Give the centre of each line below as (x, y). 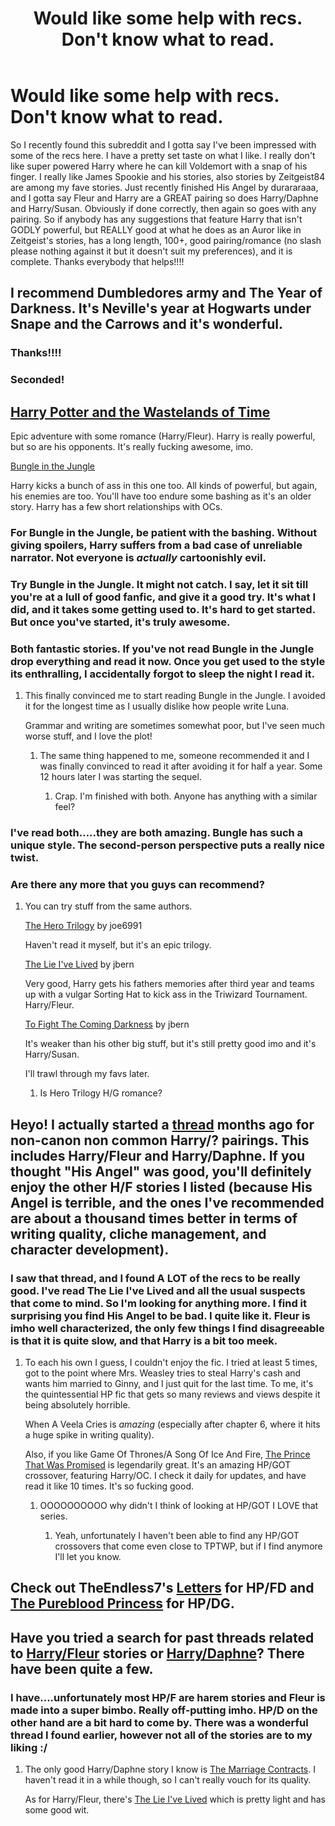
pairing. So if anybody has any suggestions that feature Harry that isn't (156, 219)
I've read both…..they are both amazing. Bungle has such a (157, 833)
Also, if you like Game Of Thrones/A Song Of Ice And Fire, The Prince (167, 1454)
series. (53, 1516)
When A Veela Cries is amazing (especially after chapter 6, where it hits (172, 1424)
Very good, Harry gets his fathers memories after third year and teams (169, 984)
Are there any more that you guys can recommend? (137, 884)
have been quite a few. (82, 1668)
